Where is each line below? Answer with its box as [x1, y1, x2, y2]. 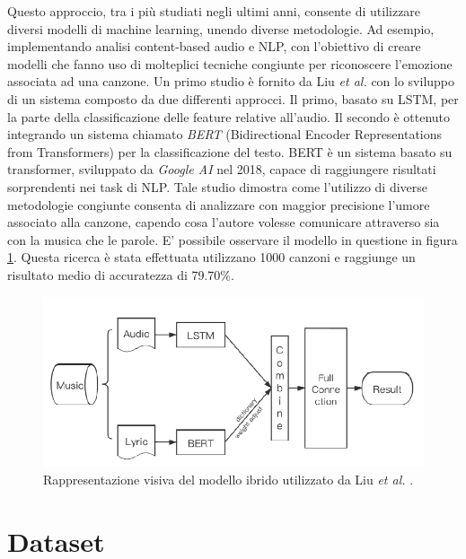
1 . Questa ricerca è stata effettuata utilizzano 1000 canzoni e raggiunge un [7, 248, 416, 266]
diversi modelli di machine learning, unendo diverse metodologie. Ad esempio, [7, 19, 435, 38]
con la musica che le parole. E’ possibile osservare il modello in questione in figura [7, 230, 458, 249]
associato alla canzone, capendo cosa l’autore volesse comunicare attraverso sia [7, 213, 440, 231]
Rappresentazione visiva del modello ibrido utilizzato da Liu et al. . [43, 470, 414, 489]
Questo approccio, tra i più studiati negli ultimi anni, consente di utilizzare [7, 2, 421, 20]
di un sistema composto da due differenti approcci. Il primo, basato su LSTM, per [7, 89, 459, 108]
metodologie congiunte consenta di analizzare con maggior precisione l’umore [7, 195, 430, 214]
